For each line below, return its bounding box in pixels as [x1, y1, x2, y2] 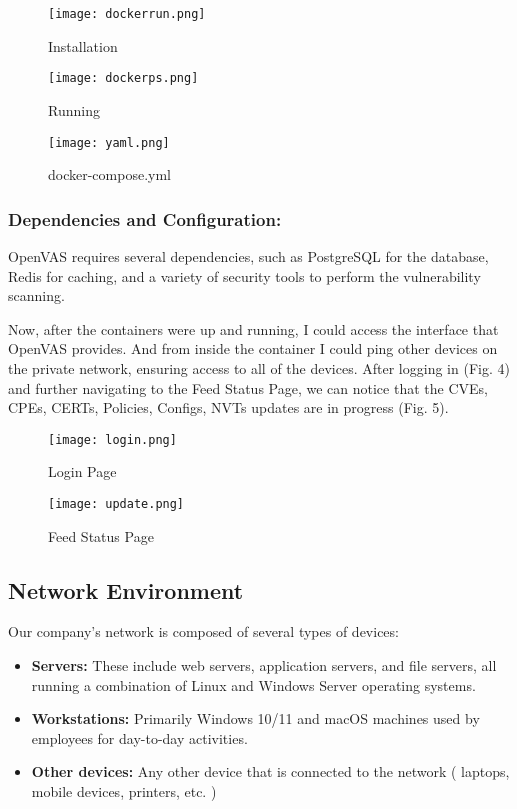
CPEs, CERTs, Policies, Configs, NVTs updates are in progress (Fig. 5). [8, 397, 449, 418]
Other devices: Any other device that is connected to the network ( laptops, [31, 761, 510, 782]
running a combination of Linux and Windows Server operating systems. [31, 674, 476, 695]
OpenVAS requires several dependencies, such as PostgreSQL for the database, [8, 245, 489, 266]
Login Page [48, 461, 117, 482]
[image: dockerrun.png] [48, 7, 206, 21]
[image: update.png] [48, 496, 185, 511]
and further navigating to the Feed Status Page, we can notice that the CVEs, [8, 377, 488, 398]
